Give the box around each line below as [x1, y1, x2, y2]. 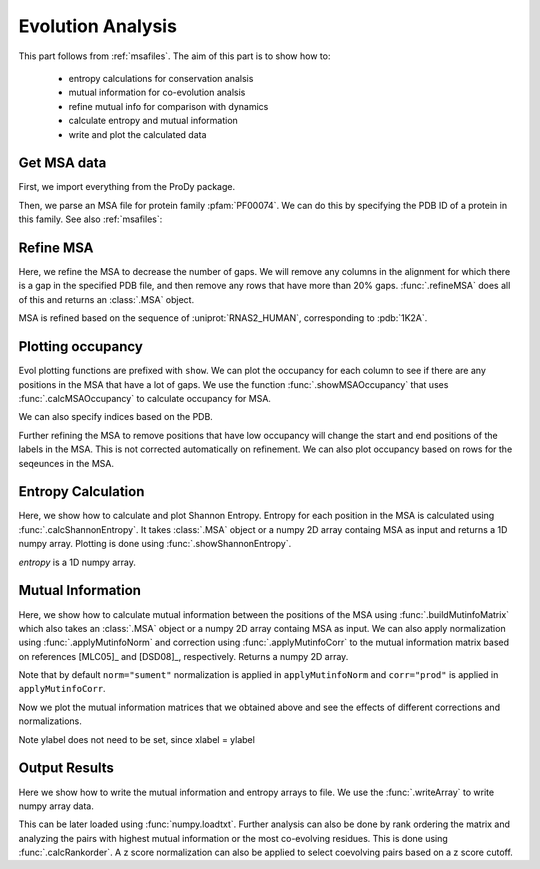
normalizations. [18, 715, 82, 727]
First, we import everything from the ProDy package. [18, 181, 236, 193]
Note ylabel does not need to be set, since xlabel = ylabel [18, 733, 255, 745]
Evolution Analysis [18, 15, 177, 37]
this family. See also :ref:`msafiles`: [18, 213, 163, 225]
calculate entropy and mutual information [68, 115, 239, 127]
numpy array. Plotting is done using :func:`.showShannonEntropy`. [18, 538, 292, 550]
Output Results [18, 760, 115, 777]
